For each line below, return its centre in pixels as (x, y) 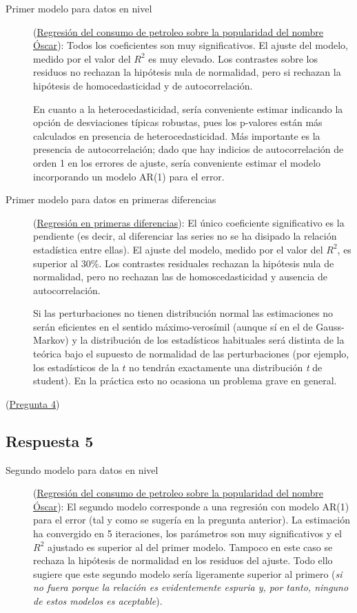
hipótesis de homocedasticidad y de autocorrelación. (143, 85)
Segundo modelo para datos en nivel (82, 469)
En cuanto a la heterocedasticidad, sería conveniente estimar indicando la (188, 108)
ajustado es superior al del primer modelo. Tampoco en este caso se (190, 547)
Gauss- (330, 326)
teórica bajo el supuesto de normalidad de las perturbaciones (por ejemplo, (191, 354)
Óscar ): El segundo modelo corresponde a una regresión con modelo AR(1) (191, 506)
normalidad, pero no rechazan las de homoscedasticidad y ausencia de (181, 277)
